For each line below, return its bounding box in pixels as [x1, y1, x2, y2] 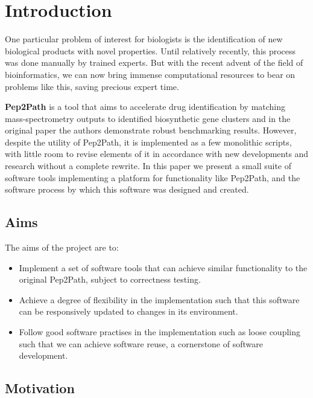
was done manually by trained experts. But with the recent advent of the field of [5, 56, 303, 69]
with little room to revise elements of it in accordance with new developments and [5, 147, 309, 160]
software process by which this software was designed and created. [5, 183, 249, 196]
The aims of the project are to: [5, 241, 119, 254]
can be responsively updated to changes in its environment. [19, 305, 238, 318]
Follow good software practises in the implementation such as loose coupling [19, 326, 301, 338]
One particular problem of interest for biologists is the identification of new [5, 33, 283, 45]
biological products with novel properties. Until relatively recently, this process [5, 44, 296, 57]
